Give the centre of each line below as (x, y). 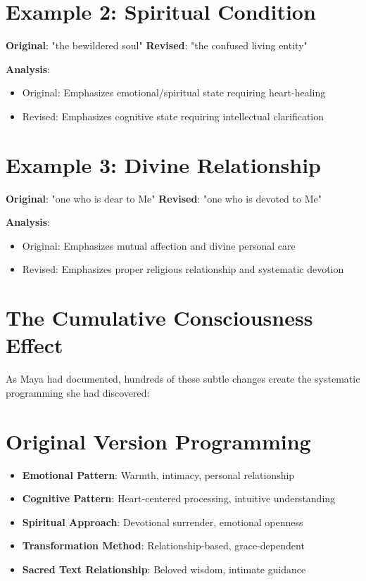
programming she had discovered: (78, 392)
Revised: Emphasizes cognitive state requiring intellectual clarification (173, 116)
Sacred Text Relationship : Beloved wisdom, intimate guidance (164, 569)
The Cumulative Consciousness (159, 318)
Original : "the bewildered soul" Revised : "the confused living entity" (157, 45)
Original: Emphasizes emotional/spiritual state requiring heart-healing (174, 92)
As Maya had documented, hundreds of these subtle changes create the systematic (183, 379)
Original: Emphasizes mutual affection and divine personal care (159, 245)
